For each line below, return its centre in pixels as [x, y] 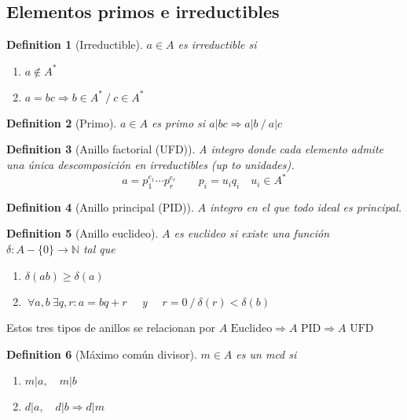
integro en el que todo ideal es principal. [306, 206]
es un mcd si [266, 354]
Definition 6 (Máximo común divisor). [102, 354]
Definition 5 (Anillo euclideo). [82, 233]
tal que [99, 249]
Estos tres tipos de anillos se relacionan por [111, 328]
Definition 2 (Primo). [62, 122]
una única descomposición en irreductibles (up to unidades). [150, 164]
